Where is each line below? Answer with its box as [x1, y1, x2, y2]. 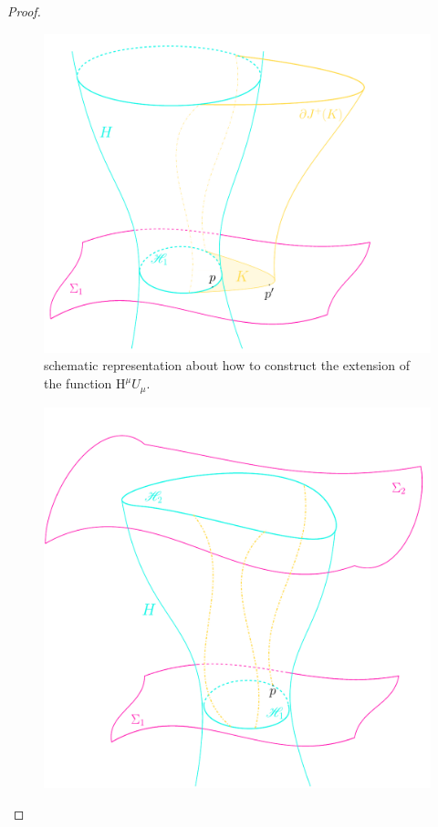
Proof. [7, 2, 41, 20]
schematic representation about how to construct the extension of [44, 356, 410, 375]
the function [44, 374, 112, 393]
